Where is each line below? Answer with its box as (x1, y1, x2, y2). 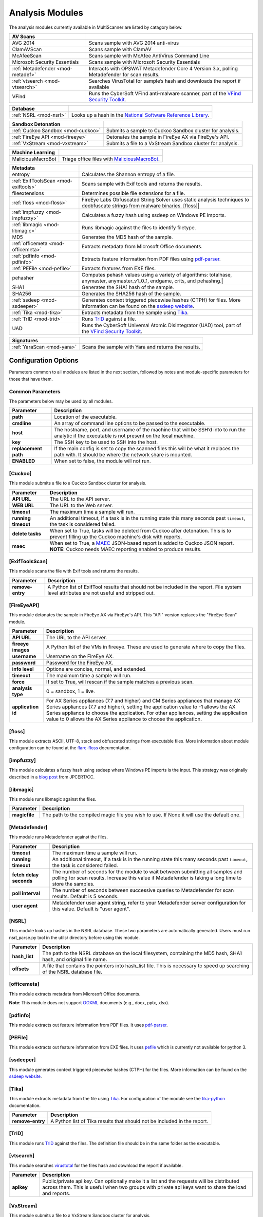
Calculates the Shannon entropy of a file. (81, 171, 175, 178)
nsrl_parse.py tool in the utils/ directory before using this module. (9, 935, 140, 940)
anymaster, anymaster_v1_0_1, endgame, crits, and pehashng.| (81, 277, 224, 284)
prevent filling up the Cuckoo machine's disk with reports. (49, 533, 182, 540)
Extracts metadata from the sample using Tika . (81, 309, 189, 316)
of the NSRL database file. (42, 969, 102, 976)
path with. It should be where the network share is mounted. (54, 451, 192, 458)
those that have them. (9, 376, 53, 382)
